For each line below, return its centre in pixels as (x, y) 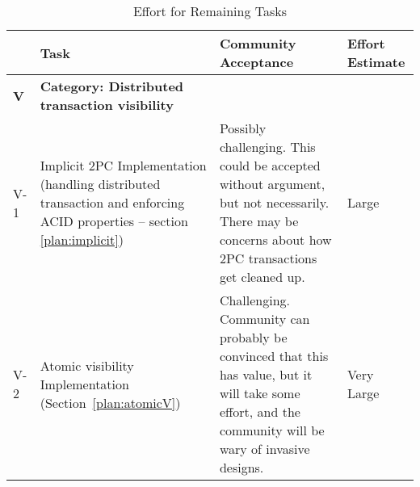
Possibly (243, 128)
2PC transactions (268, 258)
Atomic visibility (87, 365)
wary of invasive (265, 449)
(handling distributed (100, 184)
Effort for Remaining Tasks (210, 11)
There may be (259, 221)
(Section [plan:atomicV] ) (110, 402)
